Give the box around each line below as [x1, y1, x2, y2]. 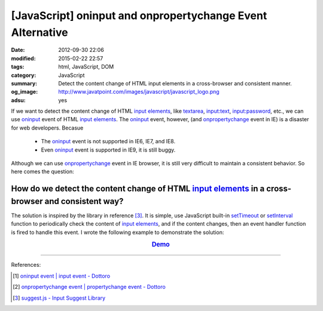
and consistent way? [44, 196, 124, 206]
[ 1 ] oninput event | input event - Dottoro [13, 272, 111, 279]
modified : [11, 54, 36, 62]
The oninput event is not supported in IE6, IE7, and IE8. [41, 138, 176, 145]
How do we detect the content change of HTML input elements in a [11, 184, 265, 194]
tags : [11, 63, 25, 70]
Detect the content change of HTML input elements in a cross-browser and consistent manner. [58, 79, 292, 87]
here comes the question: [11, 168, 74, 175]
